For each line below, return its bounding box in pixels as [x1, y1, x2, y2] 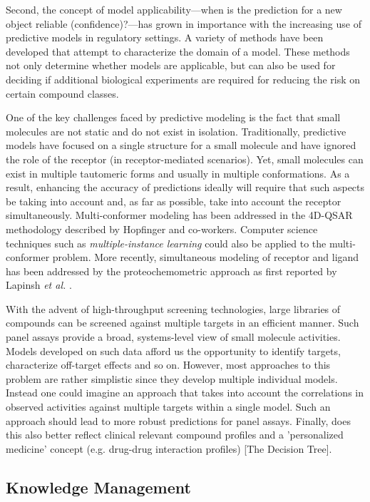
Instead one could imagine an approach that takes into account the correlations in [6, 385, 364, 400]
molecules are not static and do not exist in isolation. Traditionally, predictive [6, 123, 346, 138]
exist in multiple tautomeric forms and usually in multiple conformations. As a [6, 165, 350, 180]
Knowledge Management [6, 476, 191, 498]
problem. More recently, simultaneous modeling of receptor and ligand [52, 250, 359, 265]
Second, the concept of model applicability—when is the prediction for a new [6, 2, 342, 16]
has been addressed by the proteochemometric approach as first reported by [6, 263, 337, 278]
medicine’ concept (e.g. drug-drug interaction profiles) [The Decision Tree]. [6, 441, 332, 456]
